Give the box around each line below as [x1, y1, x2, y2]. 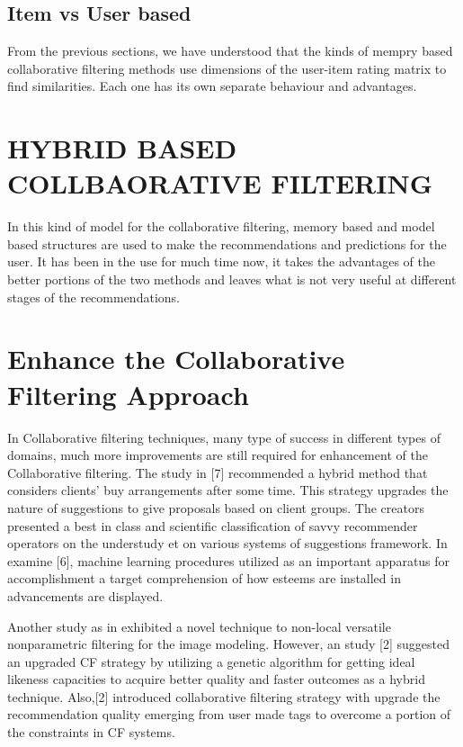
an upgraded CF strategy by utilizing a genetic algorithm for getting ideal [7, 652, 415, 670]
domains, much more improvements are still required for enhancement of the [7, 445, 428, 464]
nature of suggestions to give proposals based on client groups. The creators [7, 498, 424, 517]
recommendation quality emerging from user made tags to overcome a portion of [7, 705, 451, 724]
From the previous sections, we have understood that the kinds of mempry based [7, 41, 453, 60]
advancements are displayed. [7, 586, 164, 605]
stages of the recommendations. [7, 287, 180, 306]
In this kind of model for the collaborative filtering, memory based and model [7, 217, 435, 236]
